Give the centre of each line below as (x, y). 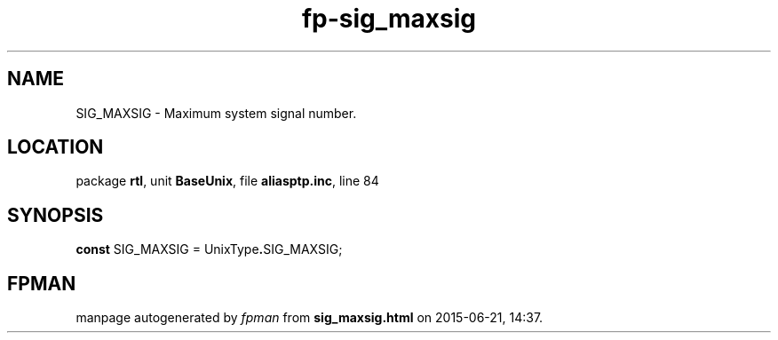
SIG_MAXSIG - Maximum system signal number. (216, 113)
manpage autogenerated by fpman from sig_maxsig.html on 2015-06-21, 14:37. (310, 318)
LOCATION (56, 147)
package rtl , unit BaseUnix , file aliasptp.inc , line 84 (227, 181)
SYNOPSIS (56, 215)
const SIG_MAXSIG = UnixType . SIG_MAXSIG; (209, 249)
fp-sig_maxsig (389, 19)
